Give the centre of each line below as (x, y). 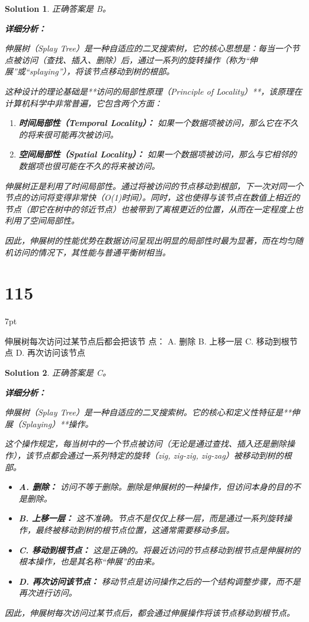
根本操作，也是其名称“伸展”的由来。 (89, 561)
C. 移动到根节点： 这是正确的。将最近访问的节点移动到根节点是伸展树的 (160, 550)
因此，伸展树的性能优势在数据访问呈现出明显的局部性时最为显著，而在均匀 (150, 240)
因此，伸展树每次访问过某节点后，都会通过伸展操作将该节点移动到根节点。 (150, 612)
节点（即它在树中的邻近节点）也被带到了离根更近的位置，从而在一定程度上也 (154, 209)
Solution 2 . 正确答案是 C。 (58, 372)
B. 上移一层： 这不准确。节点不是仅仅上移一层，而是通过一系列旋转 (151, 518)
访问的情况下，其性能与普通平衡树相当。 (91, 252)
